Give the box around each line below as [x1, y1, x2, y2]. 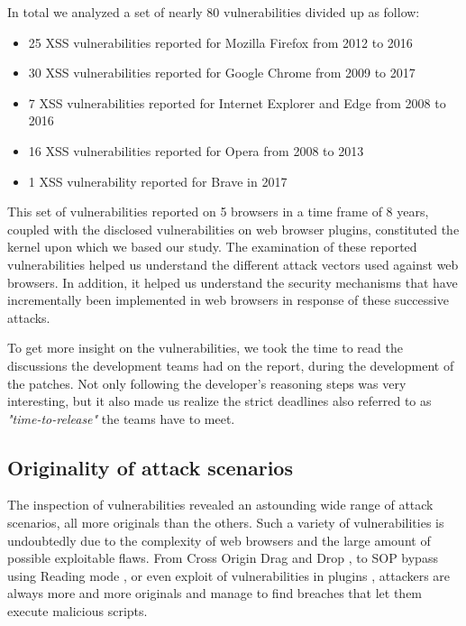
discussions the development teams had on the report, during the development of [7, 355, 454, 374]
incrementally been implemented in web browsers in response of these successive [7, 290, 449, 309]
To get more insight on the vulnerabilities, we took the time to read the [7, 338, 403, 357]
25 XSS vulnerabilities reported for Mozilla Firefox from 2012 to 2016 [28, 32, 413, 51]
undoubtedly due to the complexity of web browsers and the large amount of [7, 530, 431, 549]
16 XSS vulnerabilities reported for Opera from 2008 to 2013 [28, 141, 364, 160]
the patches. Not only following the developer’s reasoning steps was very [7, 373, 407, 392]
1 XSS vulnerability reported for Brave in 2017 [28, 171, 288, 190]
